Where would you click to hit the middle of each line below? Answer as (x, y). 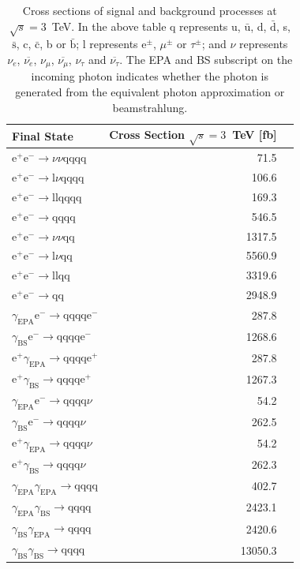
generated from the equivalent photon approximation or (150, 92)
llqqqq (67, 198)
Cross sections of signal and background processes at (150, 10)
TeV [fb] (255, 135)
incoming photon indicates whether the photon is (150, 76)
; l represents (107, 44)
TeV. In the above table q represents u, (146, 26)
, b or (53, 44)
